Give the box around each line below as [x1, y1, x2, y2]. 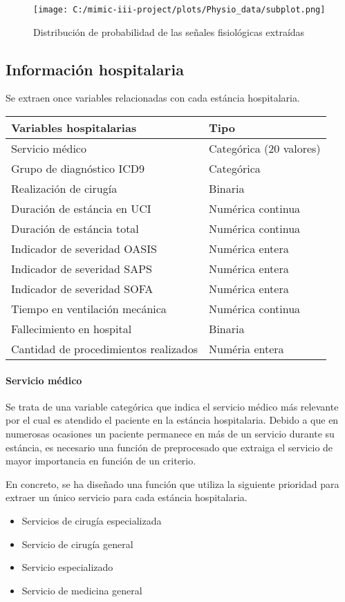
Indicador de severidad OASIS [11, 241, 157, 257]
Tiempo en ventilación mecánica [11, 301, 167, 317]
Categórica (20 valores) [209, 140, 321, 157]
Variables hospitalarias [11, 120, 137, 136]
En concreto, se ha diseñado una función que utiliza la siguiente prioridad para [6, 476, 339, 491]
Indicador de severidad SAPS [11, 261, 152, 277]
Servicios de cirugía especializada [21, 514, 162, 527]
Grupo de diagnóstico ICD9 [11, 160, 144, 177]
